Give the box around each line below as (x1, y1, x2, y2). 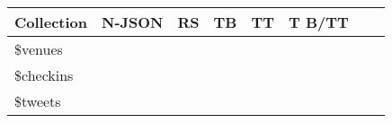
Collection (14, 12, 87, 32)
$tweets (14, 91, 61, 111)
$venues (14, 39, 63, 59)
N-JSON (102, 12, 164, 32)
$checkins (14, 65, 74, 85)
